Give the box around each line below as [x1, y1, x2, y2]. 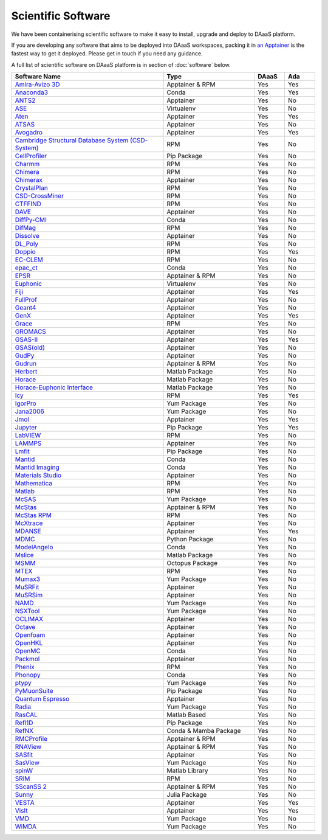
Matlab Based [166, 710, 207, 719]
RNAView [15, 743, 42, 751]
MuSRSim [15, 591, 43, 599]
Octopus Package [166, 559, 218, 568]
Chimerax [15, 176, 43, 184]
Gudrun [15, 359, 36, 368]
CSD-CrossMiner [15, 192, 64, 200]
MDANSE [15, 527, 42, 535]
